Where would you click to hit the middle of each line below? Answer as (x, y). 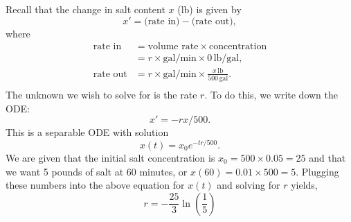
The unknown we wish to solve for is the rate (101, 95)
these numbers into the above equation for (95, 185)
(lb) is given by (209, 9)
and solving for (249, 185)
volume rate (173, 47)
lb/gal (226, 59)
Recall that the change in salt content (85, 9)
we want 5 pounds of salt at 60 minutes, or (97, 171)
